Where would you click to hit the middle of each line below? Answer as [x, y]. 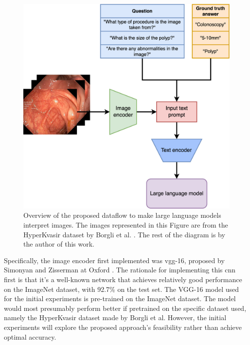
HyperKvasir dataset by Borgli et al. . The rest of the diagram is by [124, 234]
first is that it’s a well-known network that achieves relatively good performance [123, 279]
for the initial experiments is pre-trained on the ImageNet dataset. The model [120, 298]
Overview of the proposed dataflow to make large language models [122, 215]
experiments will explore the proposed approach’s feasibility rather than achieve [123, 327]
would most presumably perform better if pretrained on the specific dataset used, [125, 308]
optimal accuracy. [30, 336]
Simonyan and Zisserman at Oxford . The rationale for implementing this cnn [120, 270]
